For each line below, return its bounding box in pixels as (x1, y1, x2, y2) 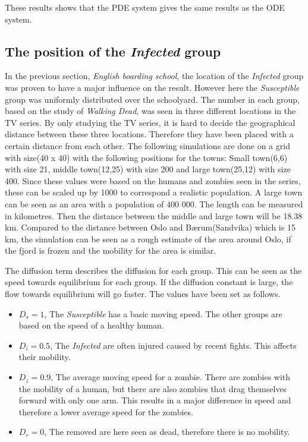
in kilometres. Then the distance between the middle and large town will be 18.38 (5, 209, 303, 222)
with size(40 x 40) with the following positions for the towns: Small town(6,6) (5, 151, 288, 163)
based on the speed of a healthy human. (18, 319, 164, 331)
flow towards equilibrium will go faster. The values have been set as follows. (5, 288, 281, 300)
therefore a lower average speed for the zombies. (18, 405, 193, 418)
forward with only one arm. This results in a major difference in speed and (18, 394, 291, 406)
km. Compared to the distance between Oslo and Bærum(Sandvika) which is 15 (5, 221, 296, 233)
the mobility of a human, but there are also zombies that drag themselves (18, 382, 287, 394)
